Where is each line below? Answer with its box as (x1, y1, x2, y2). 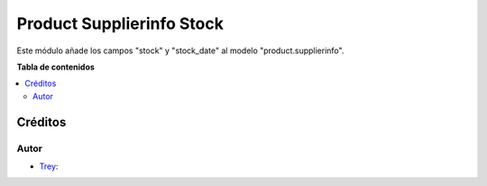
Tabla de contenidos (16, 61, 95, 72)
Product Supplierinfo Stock (16, 14, 225, 33)
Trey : (39, 161, 59, 172)
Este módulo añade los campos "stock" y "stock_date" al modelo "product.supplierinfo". (16, 45, 345, 56)
